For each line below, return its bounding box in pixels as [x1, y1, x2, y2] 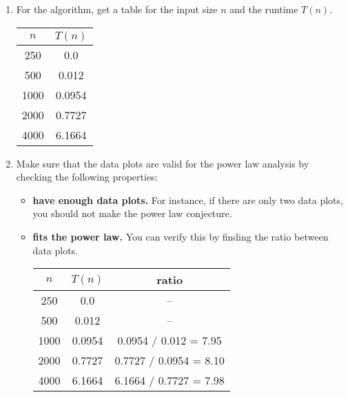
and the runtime [229, 2, 298, 16]
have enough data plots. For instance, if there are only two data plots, [32, 192, 343, 207]
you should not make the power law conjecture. [32, 206, 232, 221]
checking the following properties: [16, 170, 158, 184]
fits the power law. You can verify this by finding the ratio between [32, 229, 329, 243]
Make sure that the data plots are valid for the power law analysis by [16, 156, 309, 170]
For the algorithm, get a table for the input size [16, 2, 218, 16]
